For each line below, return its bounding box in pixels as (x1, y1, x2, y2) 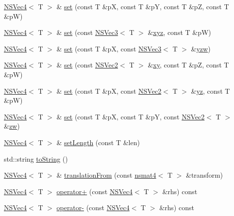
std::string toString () (4, 153, 68, 164)
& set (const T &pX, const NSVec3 (56, 43, 162, 53)
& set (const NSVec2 (56, 60, 118, 70)
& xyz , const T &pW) (148, 27, 211, 37)
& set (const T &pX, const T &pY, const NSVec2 (56, 111, 205, 121)
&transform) (185, 170, 223, 180)
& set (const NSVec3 (56, 27, 118, 37)
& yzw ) (191, 43, 211, 53)
